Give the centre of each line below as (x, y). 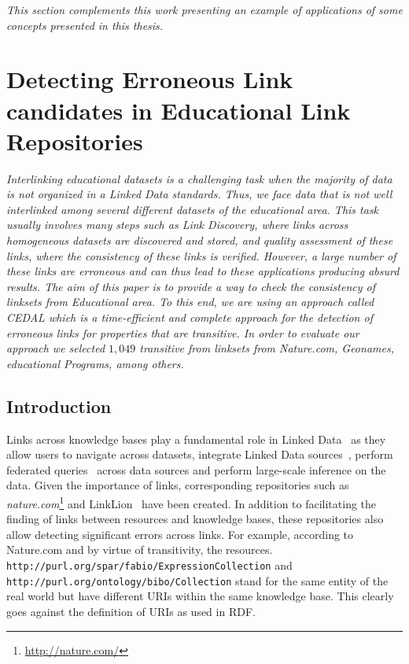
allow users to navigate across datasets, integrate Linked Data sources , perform (200, 454)
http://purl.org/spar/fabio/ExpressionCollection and (149, 565)
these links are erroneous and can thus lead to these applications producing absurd (203, 271)
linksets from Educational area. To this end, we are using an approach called (190, 302)
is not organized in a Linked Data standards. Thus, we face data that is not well (199, 194)
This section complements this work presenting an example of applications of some (204, 9)
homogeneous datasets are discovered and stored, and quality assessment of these (200, 240)
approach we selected (56, 348)
